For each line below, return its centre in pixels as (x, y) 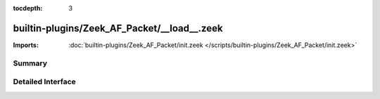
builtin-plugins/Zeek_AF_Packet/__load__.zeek (118, 28)
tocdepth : (28, 8)
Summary (30, 63)
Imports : (26, 45)
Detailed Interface (45, 82)
